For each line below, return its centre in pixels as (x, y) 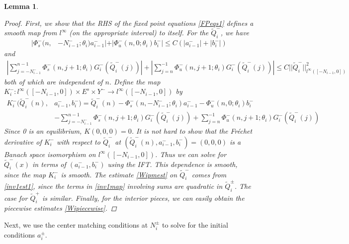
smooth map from (31, 33)
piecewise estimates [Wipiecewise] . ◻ (60, 208)
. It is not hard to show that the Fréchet (192, 131)
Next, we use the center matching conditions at (76, 224)
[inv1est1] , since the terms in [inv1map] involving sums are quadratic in (113, 186)
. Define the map (135, 81)
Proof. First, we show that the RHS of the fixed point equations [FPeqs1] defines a (129, 23)
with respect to (79, 141)
